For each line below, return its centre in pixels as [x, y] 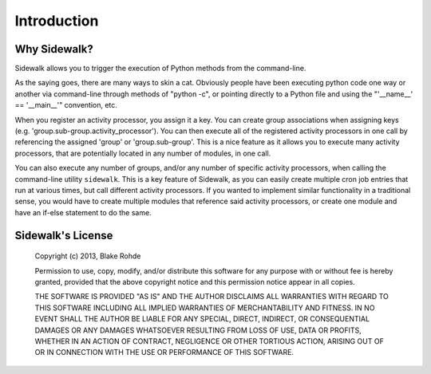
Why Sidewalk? [54, 49]
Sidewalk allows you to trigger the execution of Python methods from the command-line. [160, 69]
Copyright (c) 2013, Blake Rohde [88, 256]
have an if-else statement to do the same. [83, 212]
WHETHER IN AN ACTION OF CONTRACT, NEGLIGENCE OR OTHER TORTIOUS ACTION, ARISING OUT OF [210, 341]
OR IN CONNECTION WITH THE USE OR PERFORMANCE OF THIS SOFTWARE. [164, 352]
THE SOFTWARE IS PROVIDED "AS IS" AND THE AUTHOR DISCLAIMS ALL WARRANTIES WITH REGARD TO [212, 297]
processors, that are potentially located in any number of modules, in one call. [143, 153]
